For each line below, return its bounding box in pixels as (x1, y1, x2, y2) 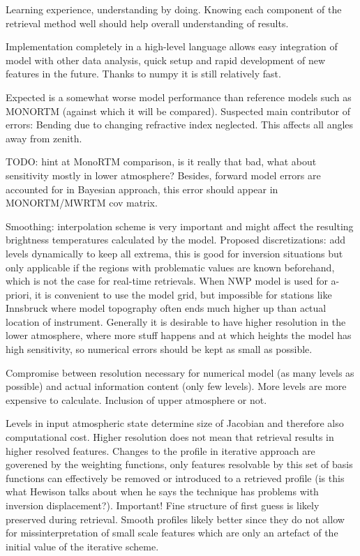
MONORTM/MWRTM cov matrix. (6, 195, 158, 210)
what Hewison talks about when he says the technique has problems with (6, 484, 319, 499)
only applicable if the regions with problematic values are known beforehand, (6, 260, 335, 274)
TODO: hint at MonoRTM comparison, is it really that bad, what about (6, 154, 317, 169)
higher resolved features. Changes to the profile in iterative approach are (6, 443, 315, 458)
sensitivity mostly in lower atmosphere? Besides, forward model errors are (6, 167, 321, 182)
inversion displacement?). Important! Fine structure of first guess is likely (6, 498, 320, 512)
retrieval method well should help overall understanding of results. (6, 15, 289, 30)
